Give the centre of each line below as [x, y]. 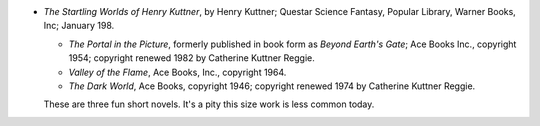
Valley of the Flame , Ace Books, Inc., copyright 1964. [177, 72]
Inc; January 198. [79, 26]
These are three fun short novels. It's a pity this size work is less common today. [209, 104]
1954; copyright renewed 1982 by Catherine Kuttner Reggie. [191, 58]
